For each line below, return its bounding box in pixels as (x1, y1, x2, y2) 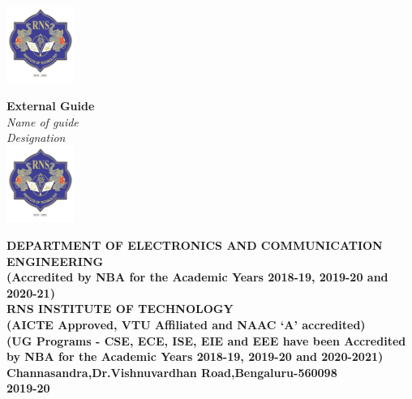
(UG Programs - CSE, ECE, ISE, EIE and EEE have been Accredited (6, 332, 406, 349)
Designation (6, 129, 66, 146)
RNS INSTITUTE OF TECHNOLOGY (6, 300, 234, 317)
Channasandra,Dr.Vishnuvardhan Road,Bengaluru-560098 (6, 363, 337, 380)
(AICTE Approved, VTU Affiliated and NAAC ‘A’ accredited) (6, 315, 366, 332)
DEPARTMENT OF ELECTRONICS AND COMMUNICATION (6, 236, 383, 253)
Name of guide (6, 113, 79, 130)
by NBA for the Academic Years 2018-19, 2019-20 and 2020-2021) (6, 348, 384, 365)
